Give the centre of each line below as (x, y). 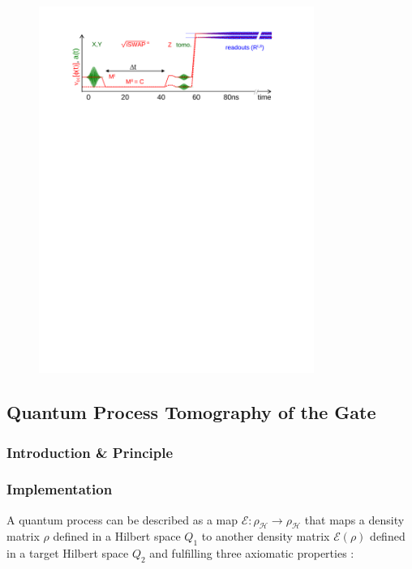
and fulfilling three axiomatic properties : (252, 553)
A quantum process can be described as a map (122, 519)
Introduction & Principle (90, 452)
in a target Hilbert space (68, 553)
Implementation (60, 489)
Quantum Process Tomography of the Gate (191, 412)
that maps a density (354, 519)
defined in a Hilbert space (117, 536)
